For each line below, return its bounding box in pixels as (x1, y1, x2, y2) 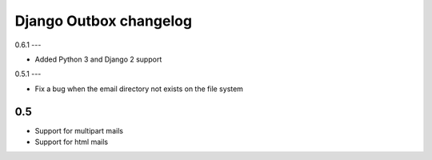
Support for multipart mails (34, 126, 124, 135)
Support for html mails (34, 137, 108, 147)
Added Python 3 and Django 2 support (34, 54, 162, 64)
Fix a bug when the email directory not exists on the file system (34, 84, 244, 94)
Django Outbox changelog (14, 12, 192, 30)
